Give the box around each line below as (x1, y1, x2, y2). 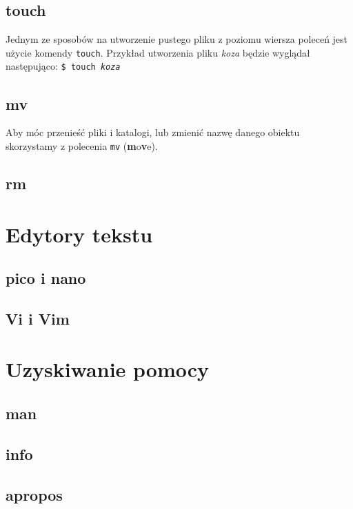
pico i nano (6, 267, 86, 289)
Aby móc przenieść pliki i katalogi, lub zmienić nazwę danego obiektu (6, 125, 300, 140)
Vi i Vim (6, 307, 70, 329)
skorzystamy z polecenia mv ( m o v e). (6, 138, 158, 153)
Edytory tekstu (6, 220, 153, 248)
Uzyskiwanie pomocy (6, 355, 210, 383)
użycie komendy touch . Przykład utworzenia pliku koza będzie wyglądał (6, 45, 310, 59)
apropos (6, 483, 63, 505)
